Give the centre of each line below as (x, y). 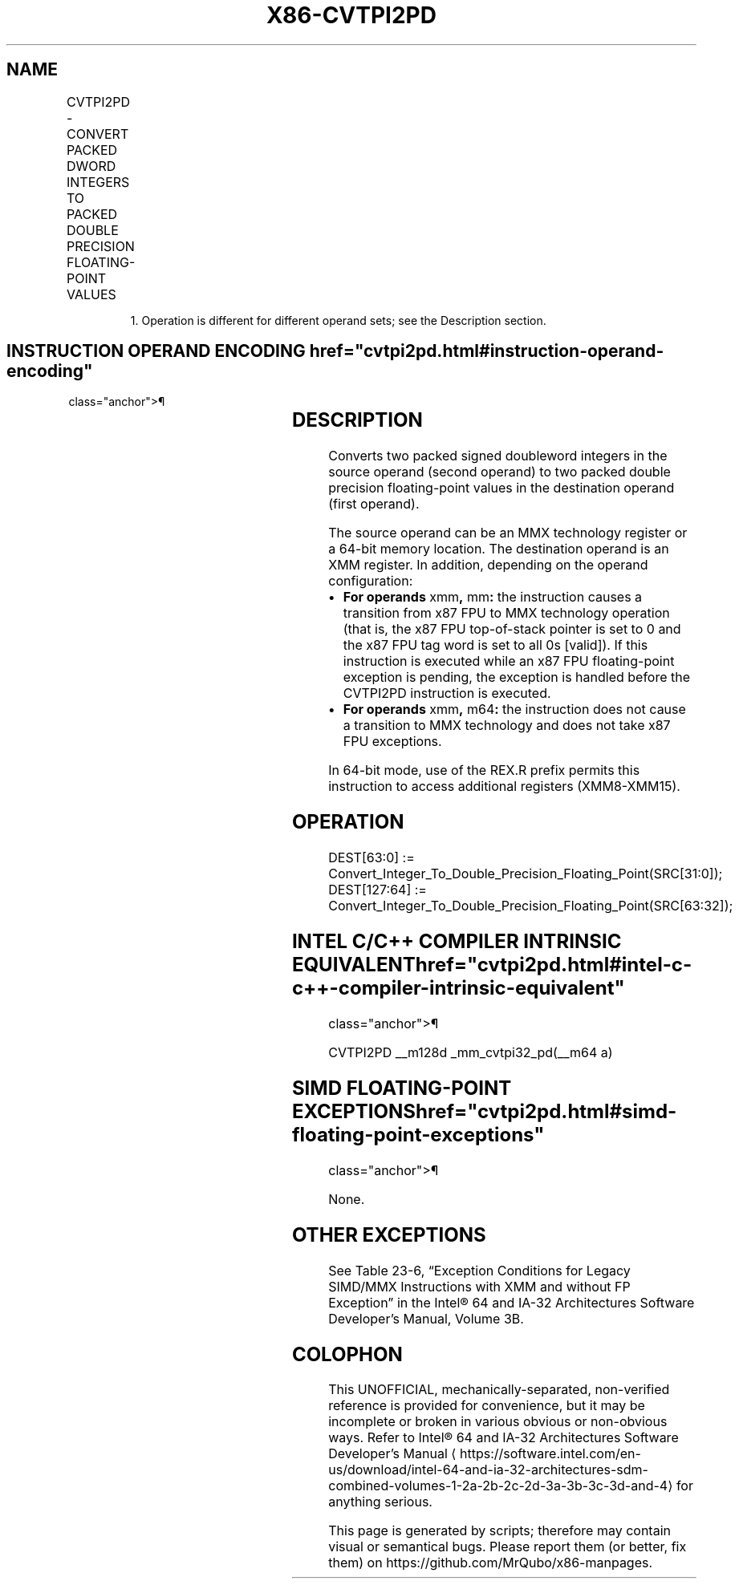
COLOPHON (347, 1354)
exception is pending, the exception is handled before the (517, 677)
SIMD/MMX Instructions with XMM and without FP (479, 1286)
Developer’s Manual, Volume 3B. (426, 1318)
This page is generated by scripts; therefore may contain (499, 1531)
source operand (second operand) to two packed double (499, 472)
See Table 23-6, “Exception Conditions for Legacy (479, 1270)
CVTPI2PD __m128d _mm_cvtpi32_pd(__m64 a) (471, 1052)
